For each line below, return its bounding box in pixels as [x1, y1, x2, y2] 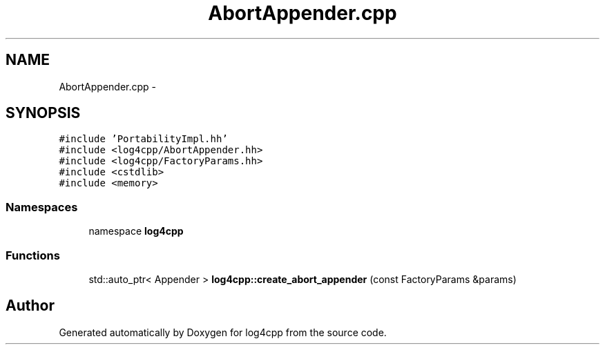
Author [6, 297, 55, 315]
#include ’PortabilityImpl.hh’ [59, 133, 228, 145]
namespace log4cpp [88, 225, 184, 237]
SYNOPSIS [6, 104, 81, 122]
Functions [6, 248, 60, 262]
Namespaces [6, 200, 78, 214]
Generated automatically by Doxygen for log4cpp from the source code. [59, 326, 387, 338]
